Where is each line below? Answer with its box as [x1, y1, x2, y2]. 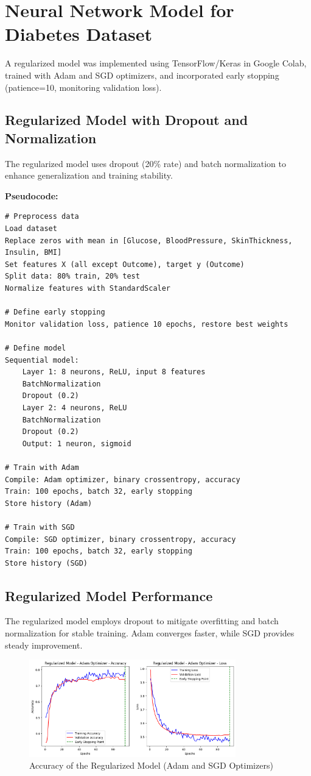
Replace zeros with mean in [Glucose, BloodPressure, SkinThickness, [5, 236, 293, 245]
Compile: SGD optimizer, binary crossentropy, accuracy [5, 535, 236, 544]
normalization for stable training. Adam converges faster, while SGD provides [5, 627, 295, 639]
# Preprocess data [5, 212, 79, 221]
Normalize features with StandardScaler [5, 284, 171, 293]
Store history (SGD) [5, 558, 88, 568]
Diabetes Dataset [5, 21, 153, 46]
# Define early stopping [5, 308, 105, 317]
